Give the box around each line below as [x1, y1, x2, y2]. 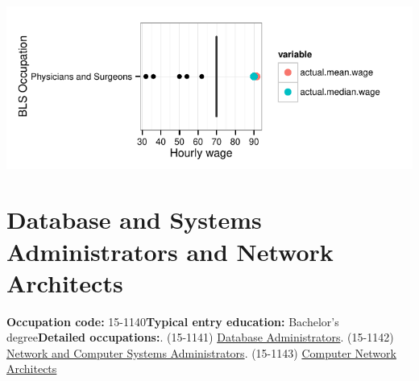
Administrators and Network [6, 234, 334, 267]
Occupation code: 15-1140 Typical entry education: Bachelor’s [6, 313, 339, 329]
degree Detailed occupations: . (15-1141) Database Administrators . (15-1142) [6, 329, 394, 346]
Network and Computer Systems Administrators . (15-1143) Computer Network [6, 344, 396, 361]
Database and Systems [6, 203, 262, 236]
